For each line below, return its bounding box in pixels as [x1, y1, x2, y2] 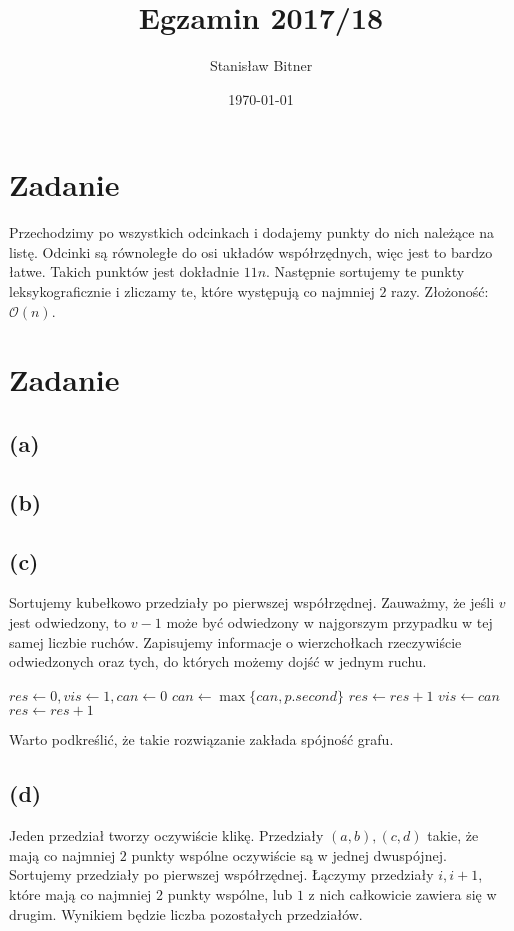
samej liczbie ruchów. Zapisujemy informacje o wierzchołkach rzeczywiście [9, 631, 462, 652]
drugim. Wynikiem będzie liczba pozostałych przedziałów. [9, 903, 363, 924]
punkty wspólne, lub [167, 883, 293, 904]
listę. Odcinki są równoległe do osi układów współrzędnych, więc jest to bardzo [9, 241, 493, 262]
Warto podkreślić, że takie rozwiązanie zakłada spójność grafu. [9, 729, 394, 750]
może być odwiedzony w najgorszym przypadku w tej [166, 611, 493, 632]
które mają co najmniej [9, 883, 152, 904]
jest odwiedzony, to [9, 611, 127, 632]
